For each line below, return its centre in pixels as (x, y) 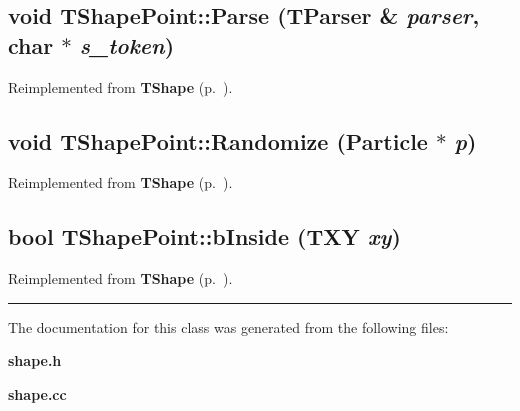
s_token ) (127, 44)
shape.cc (37, 393)
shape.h (35, 360)
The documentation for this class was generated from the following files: (228, 326)
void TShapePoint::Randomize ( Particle (218, 140)
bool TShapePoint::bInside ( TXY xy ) (204, 236)
